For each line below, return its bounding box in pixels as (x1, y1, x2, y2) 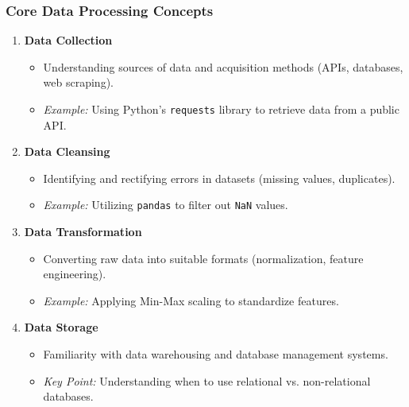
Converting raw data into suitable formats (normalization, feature (43, 250, 364, 266)
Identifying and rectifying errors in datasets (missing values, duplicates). (43, 169, 395, 186)
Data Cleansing (24, 143, 110, 160)
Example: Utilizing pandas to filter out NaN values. (43, 196, 288, 213)
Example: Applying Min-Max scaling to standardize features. (43, 292, 339, 308)
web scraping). (43, 74, 114, 91)
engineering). (43, 266, 106, 282)
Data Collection (24, 32, 113, 48)
